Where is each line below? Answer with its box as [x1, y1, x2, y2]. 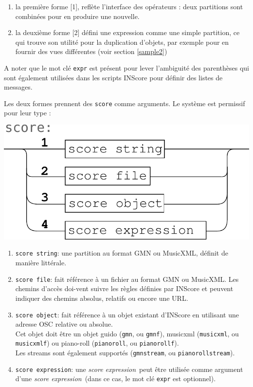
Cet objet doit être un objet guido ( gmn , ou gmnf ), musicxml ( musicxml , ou [15, 328, 239, 338]
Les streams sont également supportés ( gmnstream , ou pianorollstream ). [15, 348, 235, 358]
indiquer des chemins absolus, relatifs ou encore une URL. [15, 293, 188, 303]
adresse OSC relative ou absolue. [15, 319, 113, 329]
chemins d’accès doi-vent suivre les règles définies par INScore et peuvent [15, 283, 234, 294]
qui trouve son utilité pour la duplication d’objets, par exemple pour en [15, 37, 229, 47]
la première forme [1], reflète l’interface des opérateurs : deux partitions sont [15, 1, 243, 11]
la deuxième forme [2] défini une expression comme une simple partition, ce [15, 27, 240, 37]
